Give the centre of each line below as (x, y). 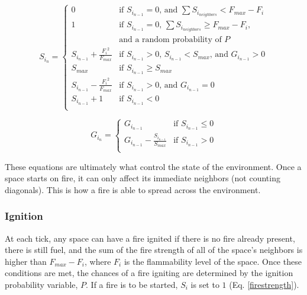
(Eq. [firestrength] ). (264, 284)
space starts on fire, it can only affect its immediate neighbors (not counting (143, 178)
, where (98, 261)
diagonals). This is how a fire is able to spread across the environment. (133, 189)
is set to (205, 284)
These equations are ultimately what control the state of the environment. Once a (153, 166)
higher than (26, 261)
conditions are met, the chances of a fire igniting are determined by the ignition (149, 273)
